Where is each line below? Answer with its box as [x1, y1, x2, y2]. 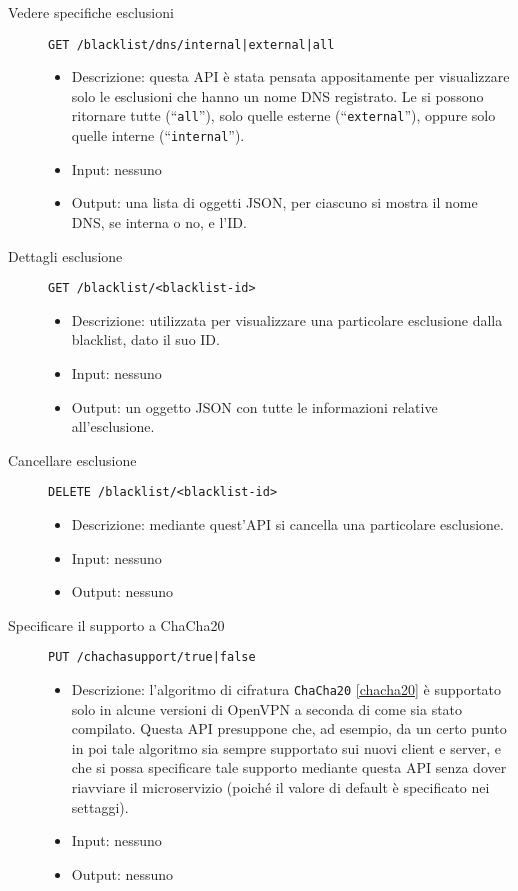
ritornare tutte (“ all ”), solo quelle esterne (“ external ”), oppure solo [71, 105, 496, 126]
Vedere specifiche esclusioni [8, 2, 174, 22]
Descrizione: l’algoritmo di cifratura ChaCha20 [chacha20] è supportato [71, 679, 502, 700]
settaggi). [71, 796, 129, 817]
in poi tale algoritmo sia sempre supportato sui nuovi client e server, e [71, 737, 501, 758]
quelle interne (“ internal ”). [71, 125, 245, 146]
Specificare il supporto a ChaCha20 [8, 614, 225, 635]
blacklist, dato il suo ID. [71, 329, 220, 350]
